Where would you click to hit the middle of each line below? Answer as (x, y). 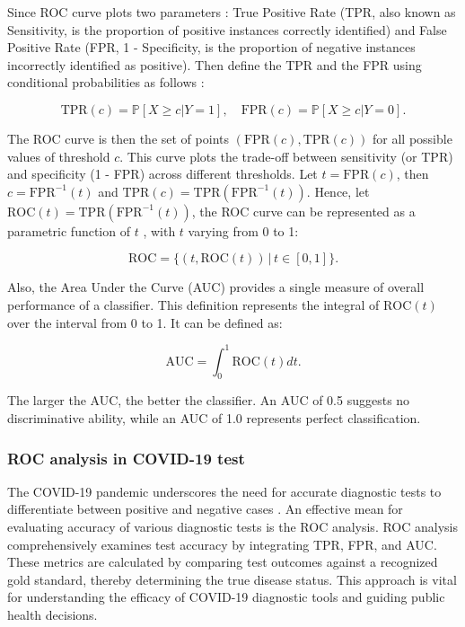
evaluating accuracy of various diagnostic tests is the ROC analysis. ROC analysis (233, 527)
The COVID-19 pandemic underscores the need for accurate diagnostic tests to (224, 491)
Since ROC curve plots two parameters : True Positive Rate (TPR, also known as (232, 12)
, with (159, 230)
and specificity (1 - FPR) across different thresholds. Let (162, 174)
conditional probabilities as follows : (106, 82)
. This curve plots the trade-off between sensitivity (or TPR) (286, 156)
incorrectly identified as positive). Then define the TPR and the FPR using (215, 64)
